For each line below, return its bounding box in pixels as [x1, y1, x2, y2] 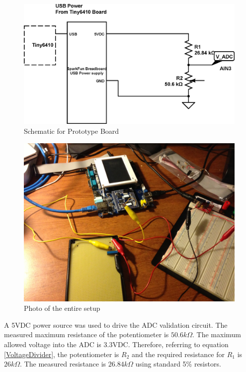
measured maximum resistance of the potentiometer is [4, 329, 169, 340]
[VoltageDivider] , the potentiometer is [4, 349, 119, 359]
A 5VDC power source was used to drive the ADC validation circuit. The [4, 319, 228, 330]
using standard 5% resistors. [135, 359, 221, 369]
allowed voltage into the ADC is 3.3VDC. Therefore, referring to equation [4, 339, 229, 349]
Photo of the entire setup [24, 303, 100, 313]
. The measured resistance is [20, 359, 106, 369]
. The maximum [192, 329, 242, 340]
